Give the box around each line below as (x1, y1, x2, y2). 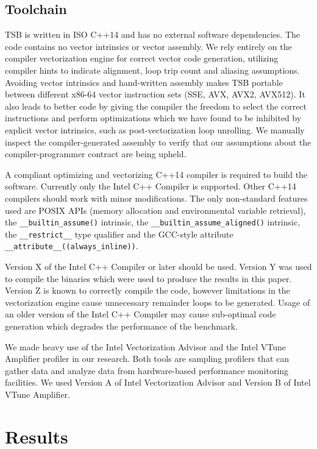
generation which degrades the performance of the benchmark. (5, 320, 238, 333)
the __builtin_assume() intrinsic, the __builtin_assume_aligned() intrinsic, (5, 216, 301, 228)
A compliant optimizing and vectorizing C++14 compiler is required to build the (5, 168, 308, 180)
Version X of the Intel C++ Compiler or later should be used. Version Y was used (5, 260, 312, 273)
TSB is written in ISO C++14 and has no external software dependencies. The (5, 28, 300, 41)
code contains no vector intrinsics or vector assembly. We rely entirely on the (5, 40, 292, 52)
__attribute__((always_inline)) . (5, 239, 138, 252)
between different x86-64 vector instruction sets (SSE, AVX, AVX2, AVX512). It (5, 88, 305, 101)
